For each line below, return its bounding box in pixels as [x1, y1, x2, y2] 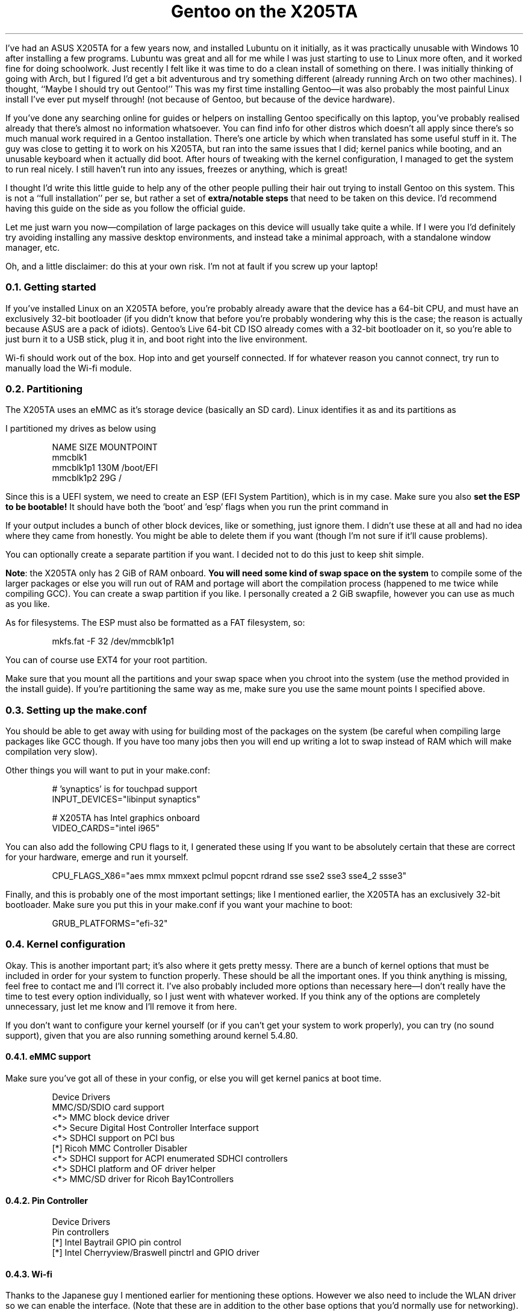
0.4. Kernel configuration [5, 938, 126, 951]
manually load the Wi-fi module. [5, 362, 132, 373]
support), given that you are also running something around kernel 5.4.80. [5, 1030, 298, 1041]
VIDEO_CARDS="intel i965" [52, 823, 160, 833]
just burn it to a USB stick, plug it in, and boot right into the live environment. [5, 333, 308, 344]
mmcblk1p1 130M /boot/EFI [52, 462, 158, 473]
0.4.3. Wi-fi [5, 1268, 52, 1279]
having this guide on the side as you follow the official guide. [5, 203, 246, 213]
